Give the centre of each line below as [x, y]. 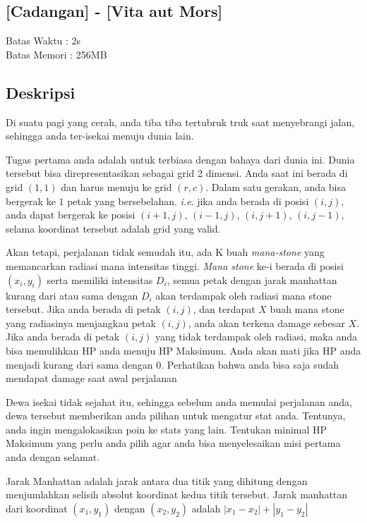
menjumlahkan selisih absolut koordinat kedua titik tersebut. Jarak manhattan [177, 494]
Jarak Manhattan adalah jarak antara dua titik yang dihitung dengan [157, 480]
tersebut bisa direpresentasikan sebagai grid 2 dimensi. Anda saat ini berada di [177, 173]
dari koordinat [37, 508]
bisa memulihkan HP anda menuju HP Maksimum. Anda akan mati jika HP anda [183, 350]
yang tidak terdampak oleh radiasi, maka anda [256, 337]
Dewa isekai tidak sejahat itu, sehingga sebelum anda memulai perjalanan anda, [179, 401]
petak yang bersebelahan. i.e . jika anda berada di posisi [188, 201]
